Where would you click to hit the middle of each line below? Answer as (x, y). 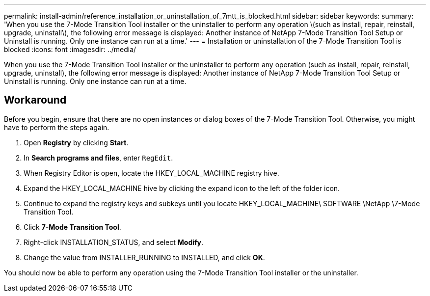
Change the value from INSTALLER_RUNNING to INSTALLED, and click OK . (144, 257)
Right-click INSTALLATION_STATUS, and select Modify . (114, 242)
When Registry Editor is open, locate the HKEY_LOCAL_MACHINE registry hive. (151, 173)
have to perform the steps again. (57, 127)
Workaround (35, 100)
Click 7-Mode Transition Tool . (72, 227)
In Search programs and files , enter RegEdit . (98, 158)
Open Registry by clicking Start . (76, 142)
